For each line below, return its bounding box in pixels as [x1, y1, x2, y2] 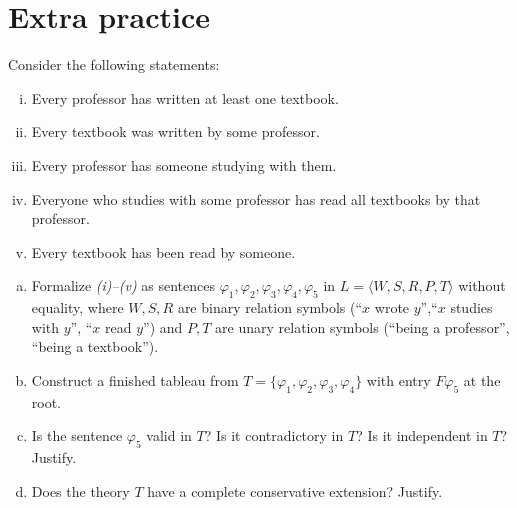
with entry [366, 369, 431, 390]
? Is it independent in [356, 425, 488, 446]
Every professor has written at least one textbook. [31, 87, 339, 108]
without [458, 275, 506, 296]
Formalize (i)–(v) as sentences [31, 275, 215, 296]
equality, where [31, 297, 124, 318]
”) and [143, 316, 183, 337]
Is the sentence [31, 425, 123, 446]
